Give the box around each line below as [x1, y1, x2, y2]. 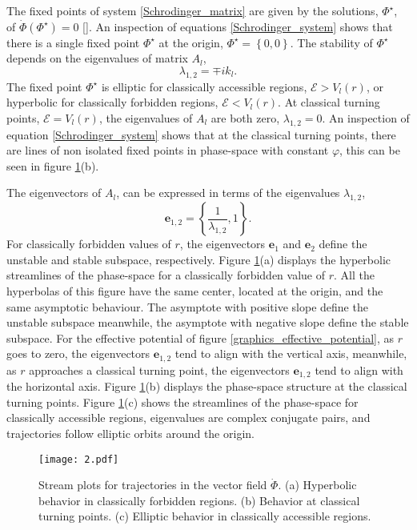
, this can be [339, 142, 400, 159]
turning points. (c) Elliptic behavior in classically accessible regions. [38, 508, 371, 524]
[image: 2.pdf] [38, 453, 119, 465]
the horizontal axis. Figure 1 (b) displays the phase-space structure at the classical [6, 378, 407, 395]
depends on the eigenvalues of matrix [6, 50, 188, 66]
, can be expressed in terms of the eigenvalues [116, 184, 340, 201]
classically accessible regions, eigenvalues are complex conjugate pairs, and [6, 409, 371, 426]
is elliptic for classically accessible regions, [101, 78, 307, 94]
